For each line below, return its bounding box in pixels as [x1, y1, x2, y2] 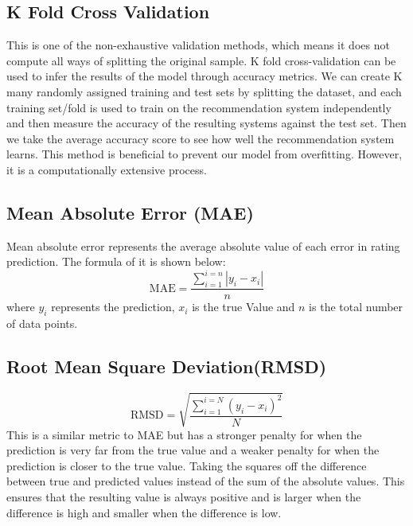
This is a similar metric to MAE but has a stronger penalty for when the [6, 426, 362, 442]
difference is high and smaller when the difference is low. [6, 504, 282, 520]
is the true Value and [192, 298, 295, 315]
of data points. [6, 315, 78, 332]
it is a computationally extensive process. [6, 161, 207, 177]
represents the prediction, [51, 298, 175, 315]
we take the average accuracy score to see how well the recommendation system [6, 130, 395, 146]
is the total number [309, 298, 403, 315]
